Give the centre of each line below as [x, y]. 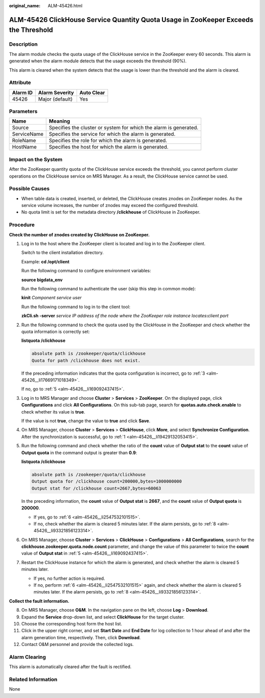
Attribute [20, 82]
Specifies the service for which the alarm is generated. [112, 134]
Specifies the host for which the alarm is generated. [109, 147]
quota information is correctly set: [56, 332]
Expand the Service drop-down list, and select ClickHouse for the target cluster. [103, 617]
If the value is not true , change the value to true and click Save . [86, 421]
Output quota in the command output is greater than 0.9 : [79, 452]
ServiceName [28, 134]
